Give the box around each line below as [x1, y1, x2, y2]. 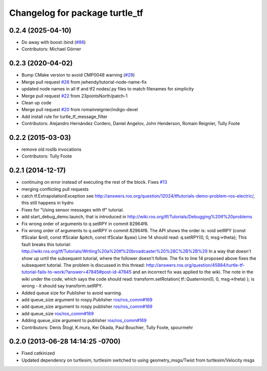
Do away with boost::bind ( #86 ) [21, 40, 86, 45]
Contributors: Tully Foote [21, 153, 72, 159]
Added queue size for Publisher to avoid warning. [21, 289, 122, 296]
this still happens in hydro [21, 200, 74, 206]
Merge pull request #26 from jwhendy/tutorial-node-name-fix [21, 79, 147, 85]
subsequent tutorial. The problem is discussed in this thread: [21, 262, 145, 268]
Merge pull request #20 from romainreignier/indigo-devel [21, 107, 138, 113]
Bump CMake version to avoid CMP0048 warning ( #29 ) [21, 72, 135, 78]
